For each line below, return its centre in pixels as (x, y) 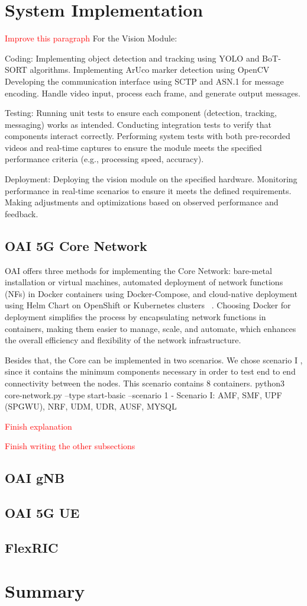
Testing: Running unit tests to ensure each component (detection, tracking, (141, 113)
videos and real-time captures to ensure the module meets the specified (133, 147)
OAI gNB (35, 478)
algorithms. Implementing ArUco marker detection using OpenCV (150, 70)
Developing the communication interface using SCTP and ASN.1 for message (144, 81)
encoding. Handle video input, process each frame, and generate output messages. (153, 93)
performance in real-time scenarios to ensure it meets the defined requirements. (148, 190)
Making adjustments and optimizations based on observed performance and (142, 202)
